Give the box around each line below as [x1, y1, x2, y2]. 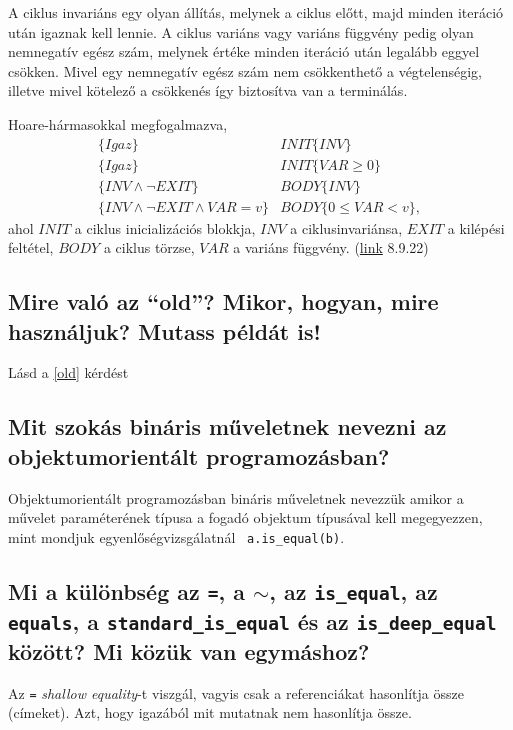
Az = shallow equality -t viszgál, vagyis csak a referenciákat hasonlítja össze [8, 682, 464, 703]
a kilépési [447, 217, 505, 238]
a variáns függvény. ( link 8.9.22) [233, 237, 429, 258]
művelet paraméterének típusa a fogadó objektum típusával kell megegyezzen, [8, 507, 483, 528]
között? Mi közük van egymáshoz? [8, 635, 370, 666]
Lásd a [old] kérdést [8, 362, 129, 383]
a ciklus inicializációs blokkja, [74, 217, 256, 238]
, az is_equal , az [269, 575, 438, 606]
